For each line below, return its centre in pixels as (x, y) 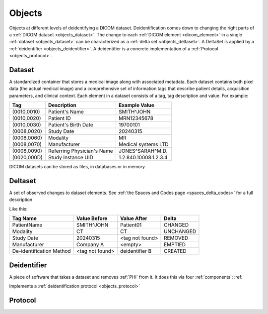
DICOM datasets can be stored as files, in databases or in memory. (78, 167)
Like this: (18, 209)
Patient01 (131, 225)
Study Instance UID (71, 158)
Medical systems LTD (143, 144)
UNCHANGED (180, 231)
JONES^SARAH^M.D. (143, 151)
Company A (90, 245)
